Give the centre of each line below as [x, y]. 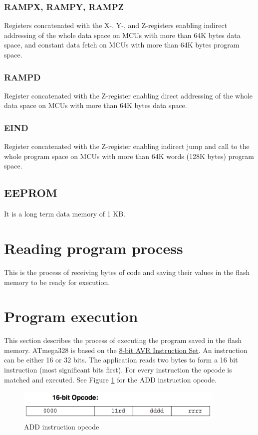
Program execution [71, 316]
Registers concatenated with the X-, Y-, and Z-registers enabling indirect [116, 25]
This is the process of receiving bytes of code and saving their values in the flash [127, 272]
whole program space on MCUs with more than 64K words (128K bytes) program [129, 156]
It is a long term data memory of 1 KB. [65, 214]
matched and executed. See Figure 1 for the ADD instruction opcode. [110, 379]
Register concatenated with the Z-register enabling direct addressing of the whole [129, 95]
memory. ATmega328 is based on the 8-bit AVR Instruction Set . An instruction [126, 350]
